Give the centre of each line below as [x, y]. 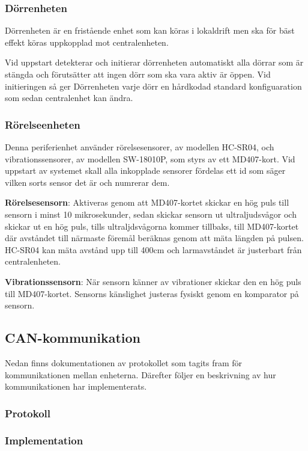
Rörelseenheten [43, 124]
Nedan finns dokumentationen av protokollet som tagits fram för [124, 362]
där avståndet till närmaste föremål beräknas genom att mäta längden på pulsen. [154, 238]
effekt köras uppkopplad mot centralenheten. [87, 42]
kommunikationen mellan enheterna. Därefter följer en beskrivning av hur [140, 374]
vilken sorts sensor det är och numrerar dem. [87, 182]
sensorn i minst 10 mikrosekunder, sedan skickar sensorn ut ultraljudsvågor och [151, 214]
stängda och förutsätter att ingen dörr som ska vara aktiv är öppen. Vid [138, 74]
